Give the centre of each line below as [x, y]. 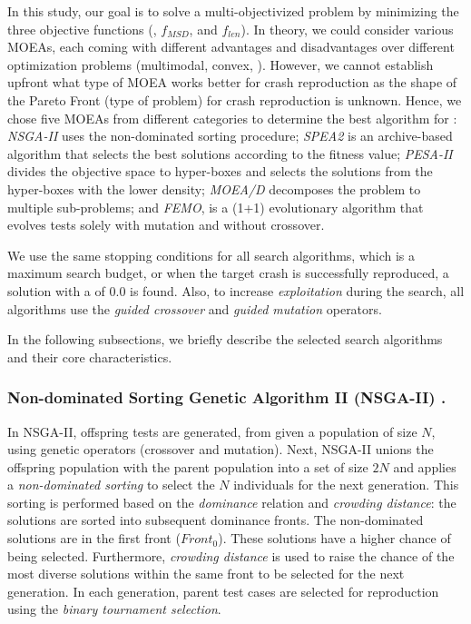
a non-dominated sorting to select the [111, 485]
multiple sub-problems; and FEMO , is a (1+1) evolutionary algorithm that [216, 207]
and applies [425, 466]
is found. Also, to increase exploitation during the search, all [297, 290]
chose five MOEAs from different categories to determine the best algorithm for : [232, 118]
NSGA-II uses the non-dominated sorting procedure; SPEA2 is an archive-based [230, 136]
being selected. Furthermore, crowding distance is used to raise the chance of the [231, 555]
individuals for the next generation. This [346, 485]
